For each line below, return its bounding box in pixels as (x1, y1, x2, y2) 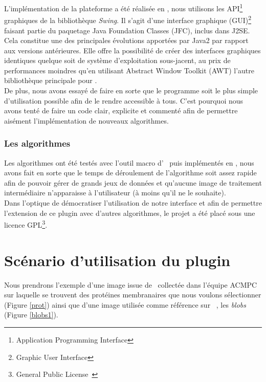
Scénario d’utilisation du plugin (4, 249, 231, 270)
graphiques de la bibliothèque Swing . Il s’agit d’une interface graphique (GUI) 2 (4, 13, 252, 25)
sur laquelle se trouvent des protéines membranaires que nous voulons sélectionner (4, 289, 261, 300)
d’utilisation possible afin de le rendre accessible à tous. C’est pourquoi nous (4, 95, 243, 106)
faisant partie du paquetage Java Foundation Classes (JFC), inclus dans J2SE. (4, 25, 250, 35)
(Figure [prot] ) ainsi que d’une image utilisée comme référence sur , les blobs (4, 299, 246, 310)
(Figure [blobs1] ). (4, 309, 58, 320)
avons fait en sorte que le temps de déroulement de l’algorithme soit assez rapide (4, 167, 257, 178)
